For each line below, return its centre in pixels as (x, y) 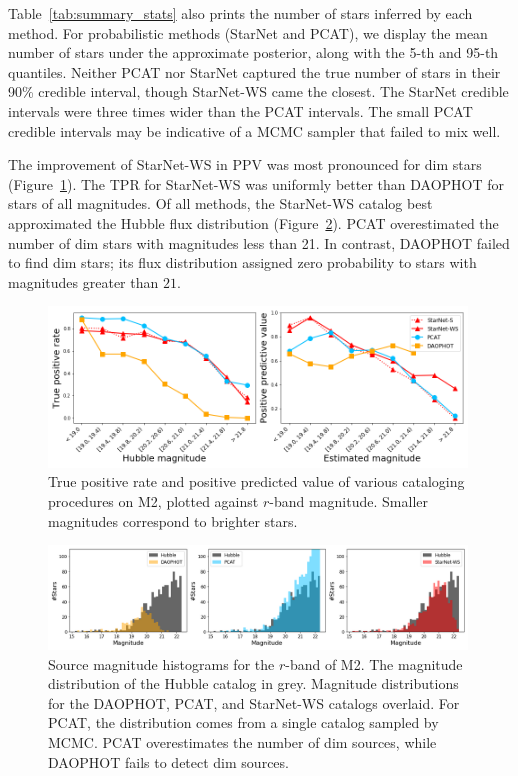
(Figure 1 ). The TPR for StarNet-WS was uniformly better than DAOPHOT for (256, 183)
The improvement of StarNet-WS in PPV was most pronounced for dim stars (245, 164)
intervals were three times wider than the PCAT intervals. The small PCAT (240, 110)
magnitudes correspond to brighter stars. (173, 520)
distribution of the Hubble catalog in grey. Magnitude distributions (253, 683)
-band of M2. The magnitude (374, 663)
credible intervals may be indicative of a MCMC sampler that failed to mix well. (254, 130)
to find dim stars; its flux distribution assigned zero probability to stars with (242, 262)
